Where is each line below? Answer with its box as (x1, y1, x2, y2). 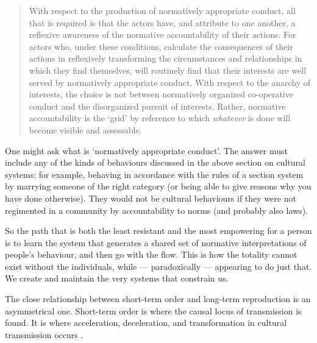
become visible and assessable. (29, 123, 142, 136)
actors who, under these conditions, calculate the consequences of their (29, 40, 293, 52)
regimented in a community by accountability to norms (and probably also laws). (5, 203, 308, 216)
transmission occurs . (5, 328, 84, 341)
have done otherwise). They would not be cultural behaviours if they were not (5, 191, 296, 204)
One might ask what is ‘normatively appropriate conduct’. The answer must (5, 144, 288, 157)
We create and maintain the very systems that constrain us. (5, 272, 229, 285)
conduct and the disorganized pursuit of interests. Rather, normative (29, 99, 286, 112)
